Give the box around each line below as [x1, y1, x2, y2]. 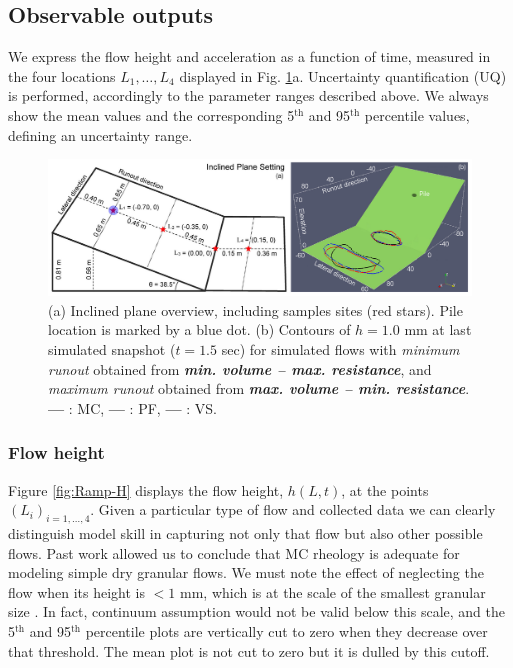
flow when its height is [8, 581, 146, 602]
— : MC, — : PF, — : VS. [48, 397, 217, 418]
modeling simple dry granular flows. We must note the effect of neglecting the [8, 562, 484, 583]
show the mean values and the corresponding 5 [8, 104, 295, 125]
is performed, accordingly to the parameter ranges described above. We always [8, 85, 489, 106]
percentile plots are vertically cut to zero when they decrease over [85, 620, 488, 641]
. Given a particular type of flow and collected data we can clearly [90, 499, 496, 520]
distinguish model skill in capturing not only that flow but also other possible [8, 522, 483, 543]
